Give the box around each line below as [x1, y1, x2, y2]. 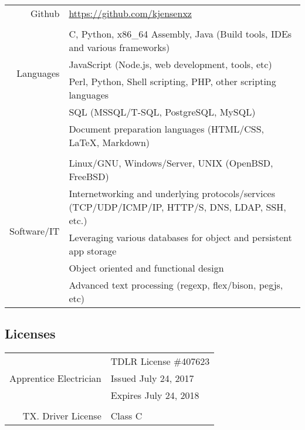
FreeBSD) [69, 170, 109, 183]
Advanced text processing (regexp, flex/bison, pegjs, [69, 278, 283, 292]
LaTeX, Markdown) [69, 136, 150, 149]
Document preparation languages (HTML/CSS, [69, 122, 265, 136]
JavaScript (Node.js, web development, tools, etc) [69, 57, 272, 71]
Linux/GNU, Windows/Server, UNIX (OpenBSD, [69, 156, 273, 170]
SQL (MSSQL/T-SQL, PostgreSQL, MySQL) [69, 105, 256, 118]
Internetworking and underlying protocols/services [69, 187, 276, 200]
